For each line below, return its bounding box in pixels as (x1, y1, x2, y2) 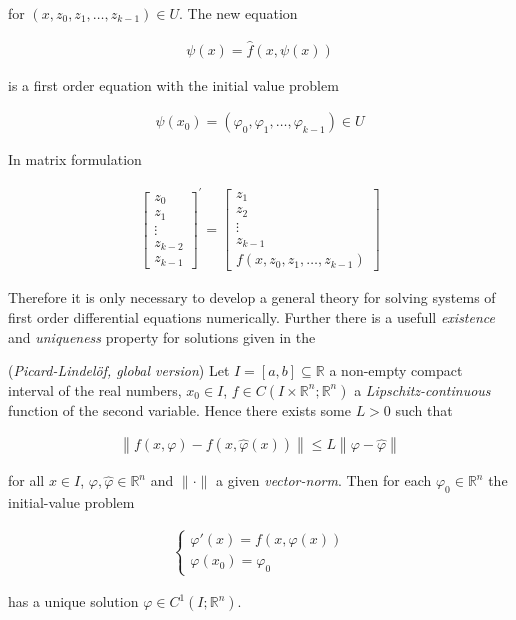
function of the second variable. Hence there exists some (8, 399, 351, 420)
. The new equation (179, 3, 298, 23)
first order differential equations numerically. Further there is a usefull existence (8, 306, 495, 327)
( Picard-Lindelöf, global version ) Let (8, 360, 230, 381)
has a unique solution (8, 591, 139, 612)
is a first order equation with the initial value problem (8, 74, 339, 95)
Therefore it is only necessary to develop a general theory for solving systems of (8, 287, 496, 308)
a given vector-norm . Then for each (215, 470, 432, 491)
